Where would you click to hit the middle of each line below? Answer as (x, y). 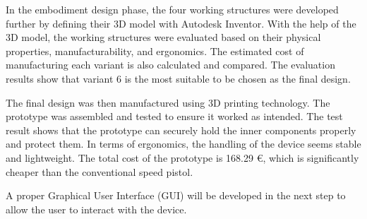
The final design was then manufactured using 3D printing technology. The (168, 102)
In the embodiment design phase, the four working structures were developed (172, 9)
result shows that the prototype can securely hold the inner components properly (181, 130)
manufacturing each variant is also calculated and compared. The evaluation (170, 65)
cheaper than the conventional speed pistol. (100, 171)
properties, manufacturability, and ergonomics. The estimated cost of (155, 51)
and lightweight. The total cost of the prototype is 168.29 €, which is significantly (182, 157)
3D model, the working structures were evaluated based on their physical (163, 37)
